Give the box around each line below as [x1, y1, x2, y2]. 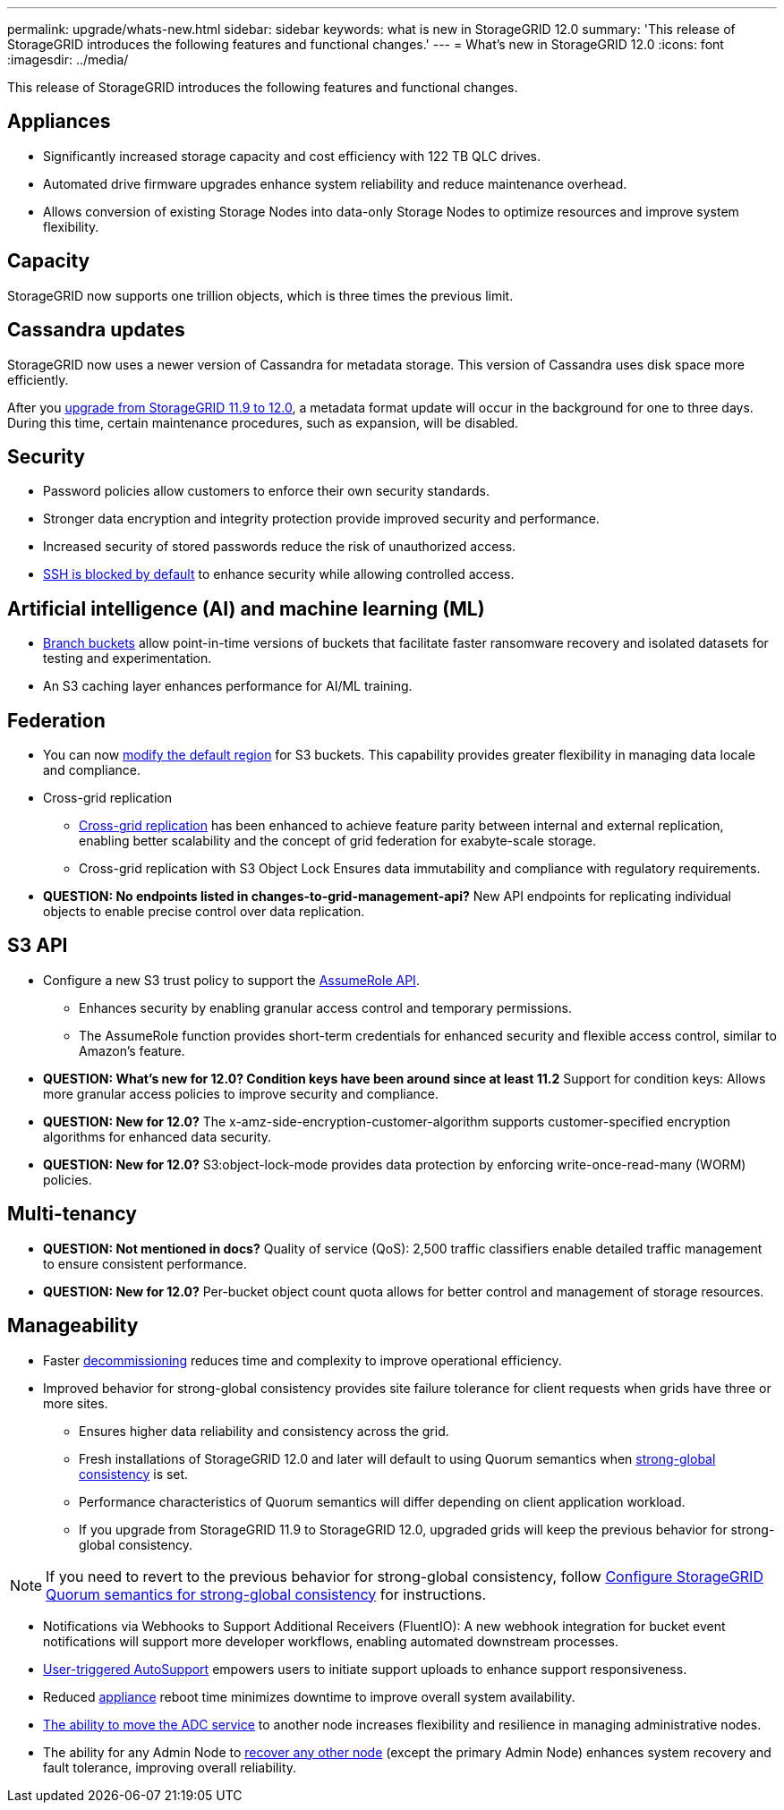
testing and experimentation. [43, 650, 212, 667]
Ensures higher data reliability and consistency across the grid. [79, 1423, 449, 1439]
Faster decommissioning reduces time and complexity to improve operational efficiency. [43, 1352, 562, 1368]
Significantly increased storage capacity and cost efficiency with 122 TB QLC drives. [43, 148, 541, 164]
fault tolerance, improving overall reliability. [43, 1759, 297, 1775]
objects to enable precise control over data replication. [43, 904, 365, 920]
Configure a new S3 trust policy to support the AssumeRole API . [43, 972, 420, 988]
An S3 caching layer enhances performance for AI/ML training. [43, 678, 413, 694]
